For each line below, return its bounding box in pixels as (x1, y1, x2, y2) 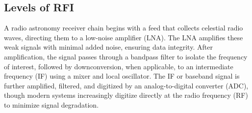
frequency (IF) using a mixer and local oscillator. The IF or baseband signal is (4, 71, 240, 81)
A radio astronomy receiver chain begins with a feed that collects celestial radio (4, 23, 243, 33)
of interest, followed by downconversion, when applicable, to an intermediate (4, 61, 233, 71)
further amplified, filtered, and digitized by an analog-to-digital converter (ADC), (4, 80, 249, 90)
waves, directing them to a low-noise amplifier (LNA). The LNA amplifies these (4, 32, 243, 42)
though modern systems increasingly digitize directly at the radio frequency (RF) (4, 90, 248, 100)
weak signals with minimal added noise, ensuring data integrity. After (4, 42, 213, 52)
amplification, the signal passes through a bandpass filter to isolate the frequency (4, 51, 248, 61)
